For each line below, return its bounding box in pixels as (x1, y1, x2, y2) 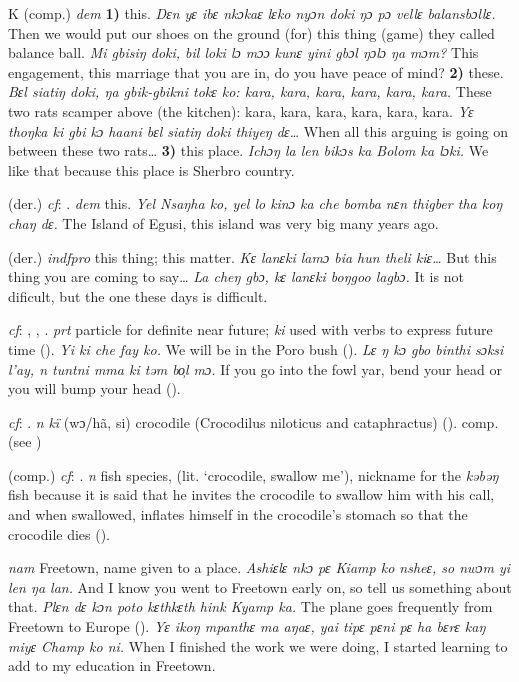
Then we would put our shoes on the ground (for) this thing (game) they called (8, 22, 495, 43)
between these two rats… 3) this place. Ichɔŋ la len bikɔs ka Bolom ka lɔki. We (8, 140, 489, 161)
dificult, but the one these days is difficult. (8, 285, 268, 306)
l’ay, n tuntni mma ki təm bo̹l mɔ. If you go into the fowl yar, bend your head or (8, 358, 502, 379)
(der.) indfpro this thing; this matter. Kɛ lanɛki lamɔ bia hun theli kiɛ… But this (8, 246, 497, 267)
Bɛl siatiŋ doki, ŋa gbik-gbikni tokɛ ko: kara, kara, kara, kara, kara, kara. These (8, 81, 492, 102)
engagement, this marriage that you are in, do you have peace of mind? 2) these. (8, 61, 504, 82)
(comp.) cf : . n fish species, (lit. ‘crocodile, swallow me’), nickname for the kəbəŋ (8, 464, 499, 485)
